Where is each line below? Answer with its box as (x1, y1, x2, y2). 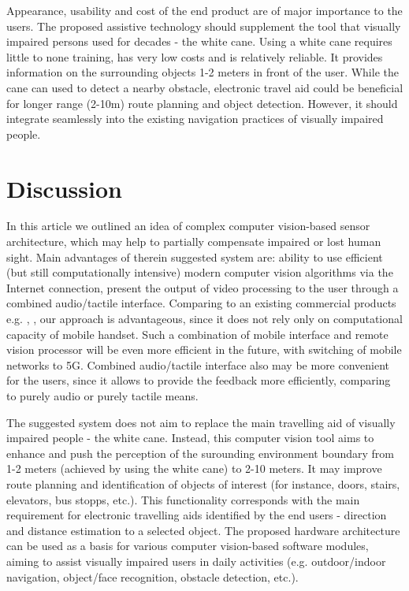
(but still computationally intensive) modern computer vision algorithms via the (6, 264, 393, 281)
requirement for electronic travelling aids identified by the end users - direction (6, 507, 387, 523)
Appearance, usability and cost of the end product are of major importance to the (6, 2, 403, 18)
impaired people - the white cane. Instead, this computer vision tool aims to (6, 429, 374, 446)
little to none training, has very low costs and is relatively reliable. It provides (6, 48, 383, 65)
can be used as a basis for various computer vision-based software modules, (6, 537, 369, 554)
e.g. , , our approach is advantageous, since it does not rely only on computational (6, 310, 403, 327)
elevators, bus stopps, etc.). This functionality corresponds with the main (6, 491, 360, 507)
